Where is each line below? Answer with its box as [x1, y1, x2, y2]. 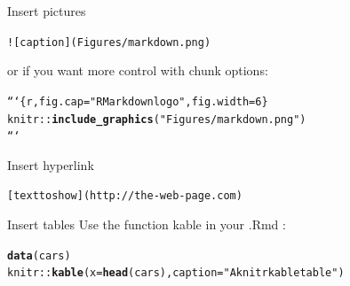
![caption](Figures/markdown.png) [7, 35, 211, 49]
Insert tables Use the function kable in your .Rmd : [7, 215, 286, 234]
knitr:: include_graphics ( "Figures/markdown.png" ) [7, 112, 306, 126]
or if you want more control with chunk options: [7, 61, 268, 80]
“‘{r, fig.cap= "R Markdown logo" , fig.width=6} [7, 95, 268, 108]
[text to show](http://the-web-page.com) [7, 189, 243, 203]
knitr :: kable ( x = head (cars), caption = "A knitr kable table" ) [7, 267, 345, 280]
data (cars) [7, 249, 71, 262]
